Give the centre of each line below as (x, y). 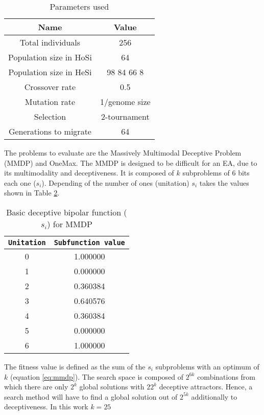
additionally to (214, 396)
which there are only (36, 387)
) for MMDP (70, 224)
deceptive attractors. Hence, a (206, 387)
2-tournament (125, 116)
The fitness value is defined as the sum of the (75, 366)
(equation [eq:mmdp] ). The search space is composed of (97, 376)
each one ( (20, 182)
